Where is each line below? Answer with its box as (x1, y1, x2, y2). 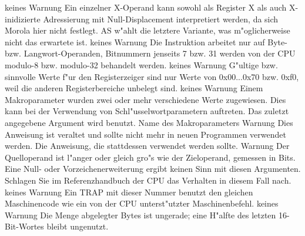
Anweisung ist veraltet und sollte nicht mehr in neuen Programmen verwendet (5, 128, 286, 140)
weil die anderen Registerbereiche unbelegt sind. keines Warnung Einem (5, 82, 263, 94)
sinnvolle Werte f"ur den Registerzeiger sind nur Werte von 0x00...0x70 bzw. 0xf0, (5, 70, 299, 82)
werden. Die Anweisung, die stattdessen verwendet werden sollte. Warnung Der (5, 139, 290, 152)
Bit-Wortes (5, 220, 44, 232)
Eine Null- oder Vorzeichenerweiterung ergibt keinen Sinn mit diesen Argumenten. (5, 162, 301, 175)
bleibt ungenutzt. (46, 220, 109, 232)
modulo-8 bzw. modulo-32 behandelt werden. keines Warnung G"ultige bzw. (5, 58, 278, 71)
